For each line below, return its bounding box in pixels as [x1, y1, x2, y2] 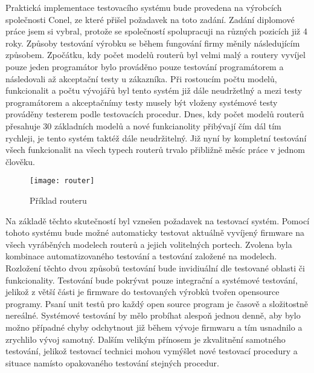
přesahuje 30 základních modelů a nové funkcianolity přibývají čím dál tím [5, 119, 281, 132]
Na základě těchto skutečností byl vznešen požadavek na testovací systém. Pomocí [5, 214, 310, 227]
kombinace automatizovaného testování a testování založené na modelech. [5, 250, 277, 262]
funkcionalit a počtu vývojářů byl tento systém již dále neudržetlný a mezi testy [5, 84, 303, 97]
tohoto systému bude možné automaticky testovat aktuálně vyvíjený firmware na [5, 226, 304, 239]
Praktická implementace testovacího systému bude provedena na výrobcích [5, 1, 282, 13]
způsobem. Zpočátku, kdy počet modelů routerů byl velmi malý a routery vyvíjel [5, 48, 306, 61]
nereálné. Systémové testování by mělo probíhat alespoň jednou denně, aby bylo [5, 309, 301, 322]
